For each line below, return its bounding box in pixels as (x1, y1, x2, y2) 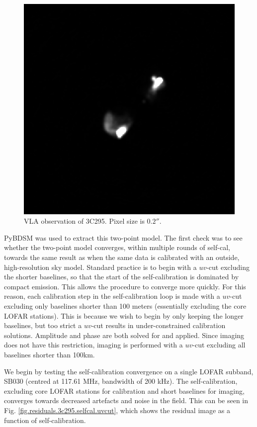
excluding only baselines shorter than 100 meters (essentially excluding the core (4, 300, 247, 311)
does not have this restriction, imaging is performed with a (4, 340, 183, 350)
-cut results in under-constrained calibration (91, 320, 226, 331)
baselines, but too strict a (4, 320, 82, 331)
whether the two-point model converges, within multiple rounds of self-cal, (4, 242, 230, 253)
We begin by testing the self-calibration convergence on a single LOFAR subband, (4, 366, 254, 376)
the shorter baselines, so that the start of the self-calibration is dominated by (4, 271, 239, 282)
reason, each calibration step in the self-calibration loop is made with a (4, 291, 220, 301)
